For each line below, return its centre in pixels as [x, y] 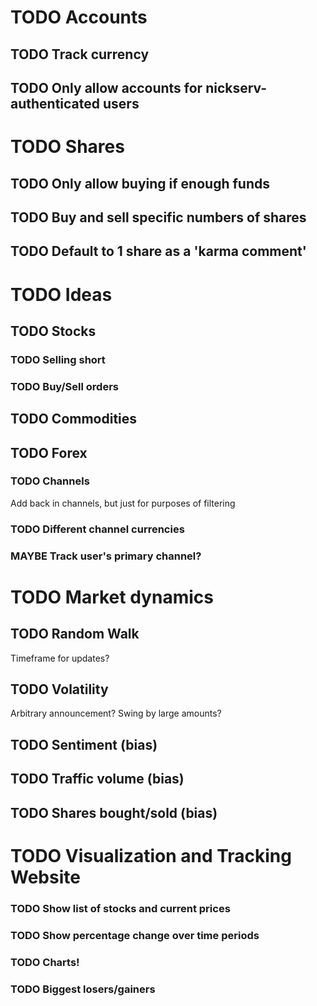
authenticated [55, 103]
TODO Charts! [45, 962]
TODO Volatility [59, 689]
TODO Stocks [53, 331]
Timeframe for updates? [60, 658]
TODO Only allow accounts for [106, 87]
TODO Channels [50, 481]
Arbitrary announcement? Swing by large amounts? [116, 713]
